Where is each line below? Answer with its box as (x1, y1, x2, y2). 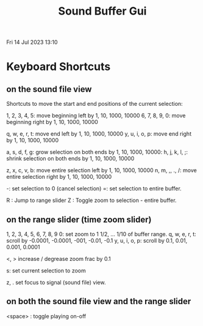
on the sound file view (6, 84, 92, 94)
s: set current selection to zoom (6, 267, 87, 274)
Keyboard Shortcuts (6, 60, 111, 74)
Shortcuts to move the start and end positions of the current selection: (6, 100, 183, 108)
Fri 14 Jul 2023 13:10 (6, 38, 58, 46)
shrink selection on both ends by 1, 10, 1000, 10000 (6, 155, 135, 162)
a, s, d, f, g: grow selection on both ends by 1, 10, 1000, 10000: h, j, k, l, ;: (6, 148, 188, 156)
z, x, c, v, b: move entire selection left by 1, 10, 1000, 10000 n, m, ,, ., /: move (6, 167, 197, 174)
